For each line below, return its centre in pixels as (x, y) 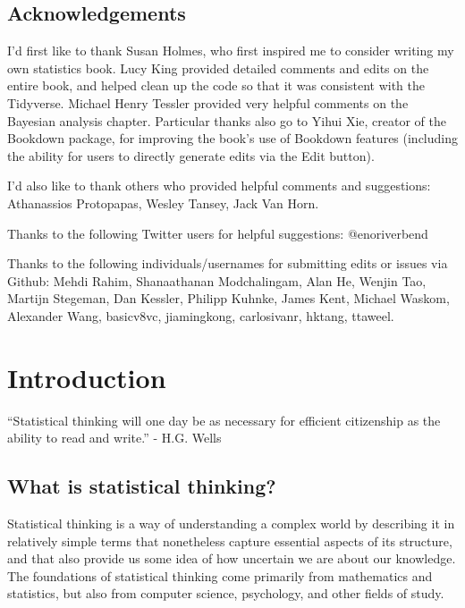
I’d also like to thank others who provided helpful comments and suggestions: (219, 186)
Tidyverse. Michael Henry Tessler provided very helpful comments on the (208, 102)
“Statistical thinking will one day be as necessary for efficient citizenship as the (224, 420)
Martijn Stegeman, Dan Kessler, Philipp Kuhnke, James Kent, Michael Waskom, (228, 298)
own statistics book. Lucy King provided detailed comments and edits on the (218, 68)
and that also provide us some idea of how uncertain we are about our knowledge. (232, 558)
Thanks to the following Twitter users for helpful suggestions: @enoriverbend (218, 233)
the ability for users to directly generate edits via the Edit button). (191, 155)
